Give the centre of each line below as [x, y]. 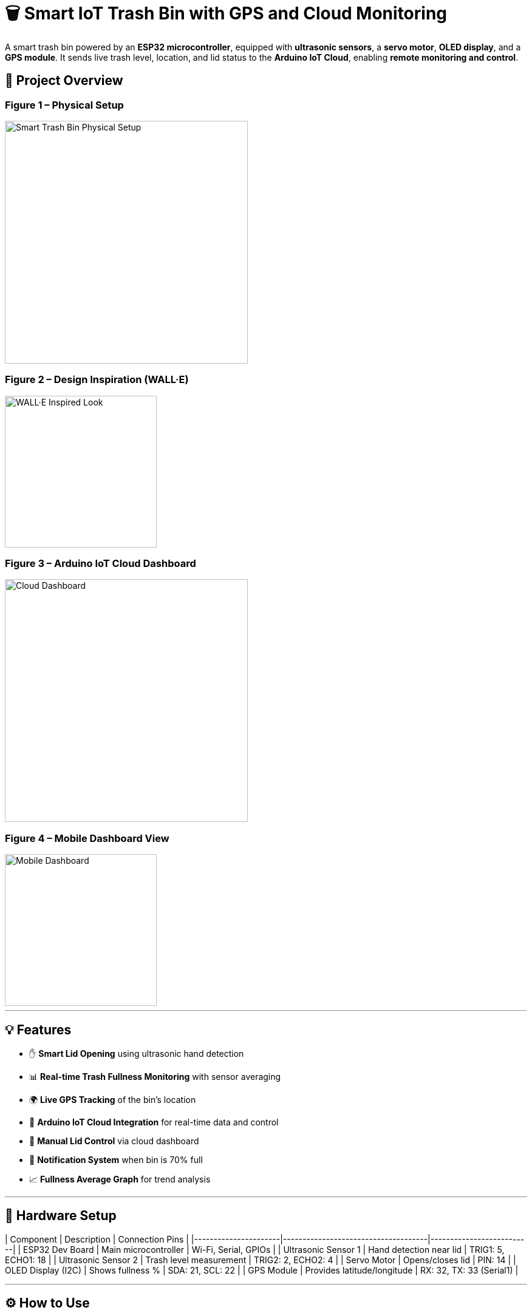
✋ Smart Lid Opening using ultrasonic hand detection [137, 1054]
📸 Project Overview [64, 81]
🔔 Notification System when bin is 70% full [116, 1160]
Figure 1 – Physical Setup [64, 105]
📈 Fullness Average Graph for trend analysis [120, 1179]
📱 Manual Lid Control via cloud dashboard [114, 1141]
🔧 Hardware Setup [61, 1216]
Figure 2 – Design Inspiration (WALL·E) [97, 380]
